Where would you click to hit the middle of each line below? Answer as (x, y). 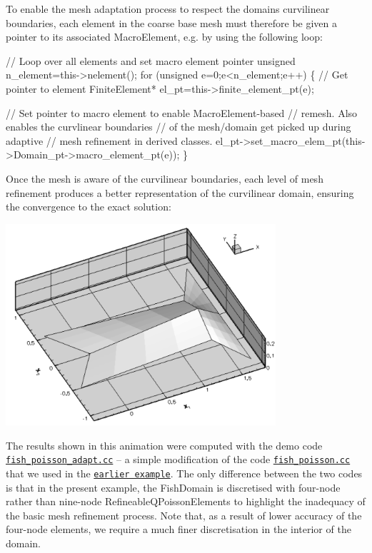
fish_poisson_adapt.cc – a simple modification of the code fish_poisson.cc (178, 459)
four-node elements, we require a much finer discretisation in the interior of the (179, 529)
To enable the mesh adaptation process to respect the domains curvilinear (168, 9)
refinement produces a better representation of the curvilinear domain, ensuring (180, 192)
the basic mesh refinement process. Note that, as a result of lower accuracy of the (184, 515)
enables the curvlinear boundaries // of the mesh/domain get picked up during (179, 127)
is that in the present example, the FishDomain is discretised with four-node (173, 487)
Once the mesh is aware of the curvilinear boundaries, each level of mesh (165, 178)
